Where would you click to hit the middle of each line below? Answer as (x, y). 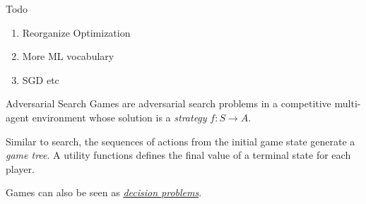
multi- (348, 103)
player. (20, 168)
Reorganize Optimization (76, 32)
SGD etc (41, 79)
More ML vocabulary (68, 56)
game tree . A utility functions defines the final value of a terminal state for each (178, 155)
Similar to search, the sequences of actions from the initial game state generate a (181, 141)
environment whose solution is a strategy (119, 117)
